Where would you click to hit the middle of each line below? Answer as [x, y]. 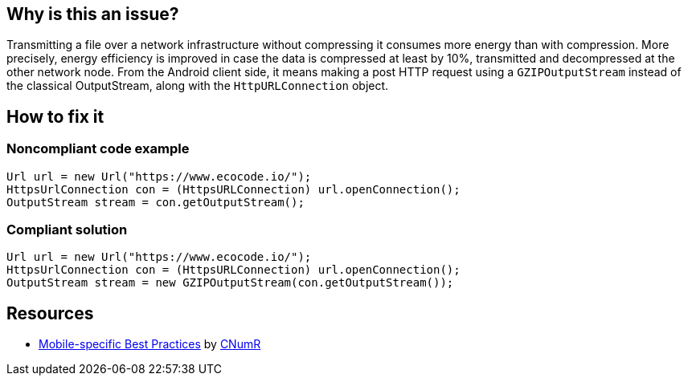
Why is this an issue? [93, 14]
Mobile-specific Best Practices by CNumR [150, 344]
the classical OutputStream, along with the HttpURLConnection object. [198, 86]
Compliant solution [67, 230]
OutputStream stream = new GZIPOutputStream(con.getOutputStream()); [230, 283]
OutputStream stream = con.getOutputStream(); [156, 202]
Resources [50, 313]
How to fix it [55, 116]
